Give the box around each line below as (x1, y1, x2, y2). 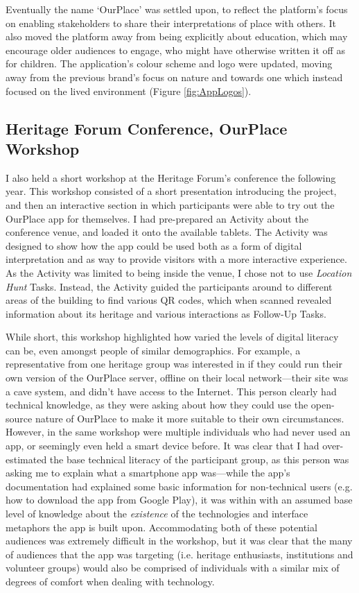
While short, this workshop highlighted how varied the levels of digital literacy (6, 329, 339, 344)
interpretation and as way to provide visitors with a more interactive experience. (6, 252, 347, 266)
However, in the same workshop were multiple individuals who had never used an (6, 424, 351, 439)
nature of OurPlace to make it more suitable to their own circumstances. (35, 411, 344, 425)
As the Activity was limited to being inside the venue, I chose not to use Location (6, 265, 352, 280)
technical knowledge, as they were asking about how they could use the (6, 397, 308, 412)
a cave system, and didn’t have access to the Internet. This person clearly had (6, 384, 337, 398)
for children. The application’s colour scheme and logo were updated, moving (6, 56, 333, 71)
